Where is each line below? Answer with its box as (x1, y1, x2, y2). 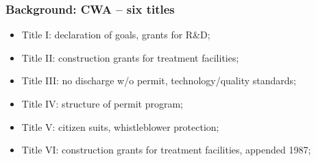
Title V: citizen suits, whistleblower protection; (21, 119, 219, 134)
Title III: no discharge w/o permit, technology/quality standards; (21, 73, 296, 88)
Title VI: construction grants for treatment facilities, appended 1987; (21, 143, 311, 157)
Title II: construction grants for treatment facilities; (21, 50, 239, 64)
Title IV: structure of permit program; (21, 97, 183, 110)
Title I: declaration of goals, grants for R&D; (21, 27, 210, 42)
